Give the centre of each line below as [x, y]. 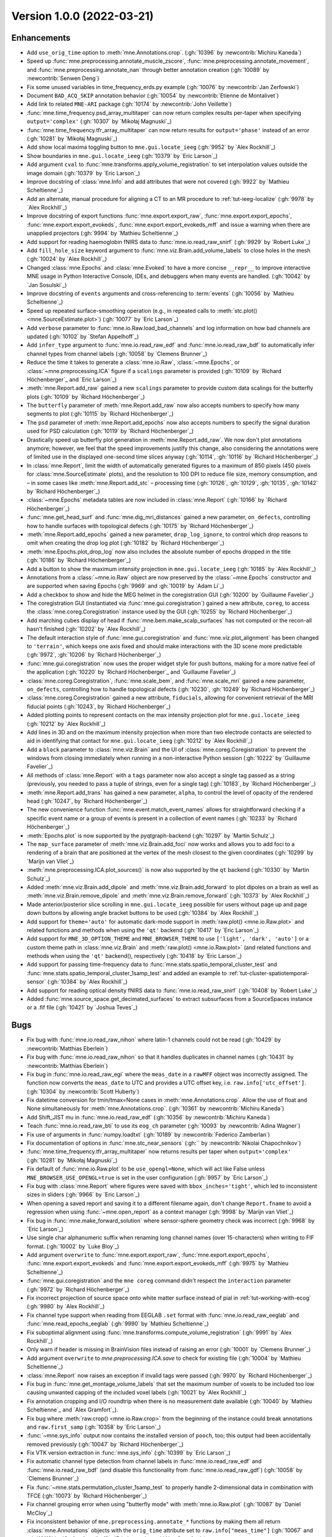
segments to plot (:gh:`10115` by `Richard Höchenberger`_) [100, 414]
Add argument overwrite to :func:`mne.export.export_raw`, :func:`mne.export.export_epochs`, [148, 1255]
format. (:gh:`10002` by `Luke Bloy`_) [73, 1246]
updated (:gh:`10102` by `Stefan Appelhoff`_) [83, 336]
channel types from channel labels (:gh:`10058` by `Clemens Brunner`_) [117, 354]
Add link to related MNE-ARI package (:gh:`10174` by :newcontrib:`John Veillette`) [129, 104]
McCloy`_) [40, 1513]
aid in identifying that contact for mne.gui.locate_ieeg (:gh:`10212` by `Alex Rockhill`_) [140, 741]
